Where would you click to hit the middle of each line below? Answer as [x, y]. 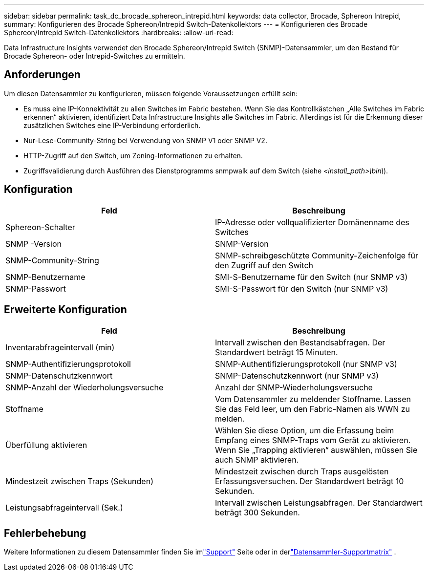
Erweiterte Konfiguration [65, 310]
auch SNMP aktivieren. [257, 459]
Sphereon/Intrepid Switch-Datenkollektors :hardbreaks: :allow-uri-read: [119, 32]
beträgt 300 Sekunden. [257, 512]
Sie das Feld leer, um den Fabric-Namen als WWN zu [313, 409]
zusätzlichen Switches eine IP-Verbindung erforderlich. [112, 125]
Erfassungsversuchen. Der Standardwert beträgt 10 [310, 481]
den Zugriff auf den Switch [264, 265]
